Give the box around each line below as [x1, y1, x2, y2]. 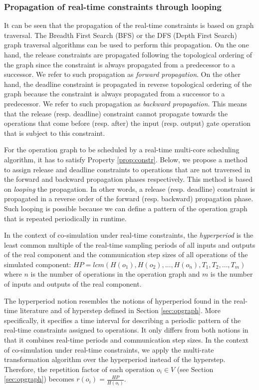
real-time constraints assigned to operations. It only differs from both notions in [4, 325, 249, 335]
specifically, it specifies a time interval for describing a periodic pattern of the [4, 315, 241, 325]
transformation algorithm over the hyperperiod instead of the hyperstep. [4, 354, 226, 365]
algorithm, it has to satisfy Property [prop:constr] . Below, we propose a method [4, 154, 248, 164]
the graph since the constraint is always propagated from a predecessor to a [4, 59, 236, 69]
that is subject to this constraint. [4, 127, 105, 138]
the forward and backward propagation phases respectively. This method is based [4, 174, 253, 184]
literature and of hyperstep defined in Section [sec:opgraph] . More [19, 305, 221, 316]
